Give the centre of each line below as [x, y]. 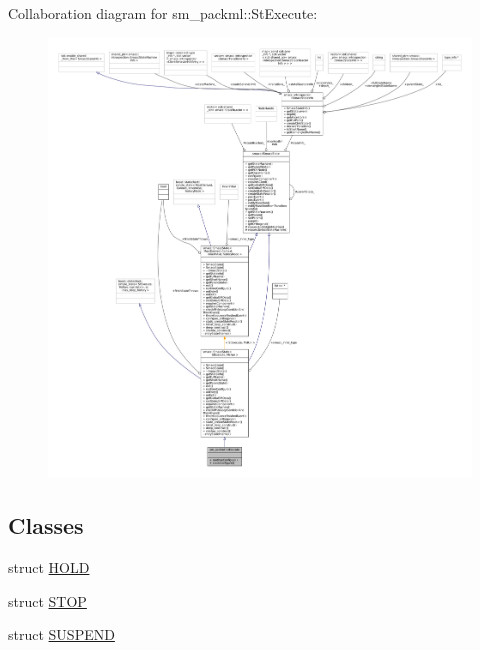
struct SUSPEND [61, 634]
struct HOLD [49, 567]
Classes [46, 525]
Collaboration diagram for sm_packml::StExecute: [163, 13]
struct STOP [47, 600]
